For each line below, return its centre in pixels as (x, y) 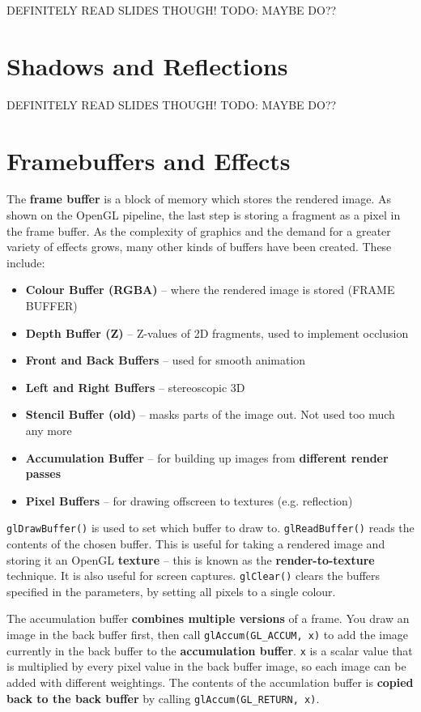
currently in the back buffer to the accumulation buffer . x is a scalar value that (210, 650)
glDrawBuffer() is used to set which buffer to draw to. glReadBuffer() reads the (210, 528)
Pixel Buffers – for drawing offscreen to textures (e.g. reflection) (189, 500)
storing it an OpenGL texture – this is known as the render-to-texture (191, 559)
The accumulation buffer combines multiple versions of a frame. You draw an (208, 618)
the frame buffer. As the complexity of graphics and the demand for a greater (199, 230)
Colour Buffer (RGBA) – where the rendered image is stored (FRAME (210, 290)
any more (49, 430)
